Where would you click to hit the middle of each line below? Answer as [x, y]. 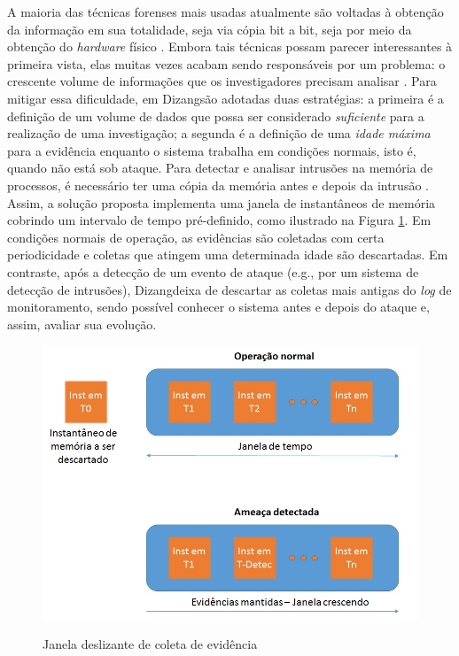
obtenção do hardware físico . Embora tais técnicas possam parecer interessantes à [230, 46]
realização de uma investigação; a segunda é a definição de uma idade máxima [219, 133]
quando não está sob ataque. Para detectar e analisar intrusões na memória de [220, 168]
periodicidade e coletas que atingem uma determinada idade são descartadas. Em [228, 255]
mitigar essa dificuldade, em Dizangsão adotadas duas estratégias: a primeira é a [226, 98]
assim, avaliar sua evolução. [82, 324]
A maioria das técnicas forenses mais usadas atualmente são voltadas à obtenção [226, 12]
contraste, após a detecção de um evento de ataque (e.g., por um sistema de [213, 271]
